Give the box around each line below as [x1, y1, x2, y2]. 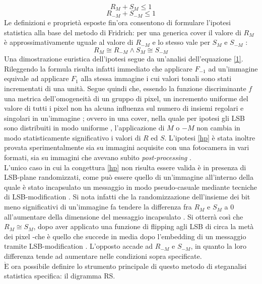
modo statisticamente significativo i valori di [4, 132, 141, 143]
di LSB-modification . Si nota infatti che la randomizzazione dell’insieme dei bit [4, 191, 250, 202]
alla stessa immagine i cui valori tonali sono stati [81, 73, 232, 84]
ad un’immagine [208, 63, 258, 74]
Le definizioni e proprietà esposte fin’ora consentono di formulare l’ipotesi [4, 17, 231, 27]
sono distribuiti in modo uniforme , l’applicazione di [4, 122, 165, 133]
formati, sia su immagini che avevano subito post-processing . [4, 152, 191, 163]
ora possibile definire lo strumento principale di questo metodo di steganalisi [11, 260, 247, 271]
